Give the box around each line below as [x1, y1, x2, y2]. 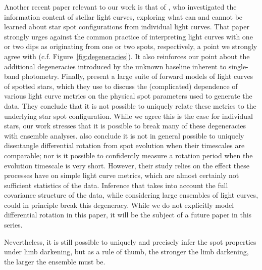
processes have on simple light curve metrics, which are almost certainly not [4, 170, 239, 181]
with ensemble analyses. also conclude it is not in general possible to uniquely [4, 130, 244, 141]
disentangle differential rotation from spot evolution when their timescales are [4, 140, 245, 151]
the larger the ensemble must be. [4, 256, 106, 266]
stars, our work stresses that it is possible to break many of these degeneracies [4, 120, 246, 131]
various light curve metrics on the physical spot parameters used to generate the [4, 91, 252, 101]
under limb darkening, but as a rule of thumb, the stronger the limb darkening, [4, 246, 249, 257]
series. [4, 219, 23, 230]
